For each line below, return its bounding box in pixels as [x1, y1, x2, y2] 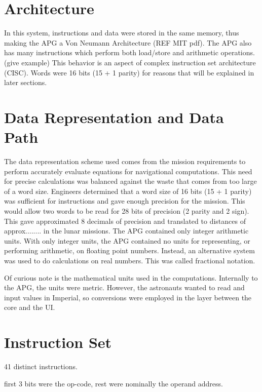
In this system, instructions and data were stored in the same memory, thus [4, 27, 239, 38]
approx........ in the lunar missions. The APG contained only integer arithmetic [4, 225, 249, 236]
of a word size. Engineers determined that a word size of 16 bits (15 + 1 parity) [4, 185, 252, 196]
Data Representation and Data [4, 106, 224, 127]
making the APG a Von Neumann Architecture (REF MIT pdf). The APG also [4, 37, 252, 48]
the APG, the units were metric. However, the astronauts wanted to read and [4, 282, 245, 293]
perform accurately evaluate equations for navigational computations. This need [4, 166, 252, 176]
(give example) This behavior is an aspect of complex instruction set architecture [4, 57, 256, 67]
